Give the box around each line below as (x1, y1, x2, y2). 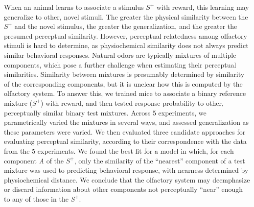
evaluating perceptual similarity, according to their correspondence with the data (4, 136, 247, 146)
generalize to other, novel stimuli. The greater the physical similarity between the (4, 11, 248, 22)
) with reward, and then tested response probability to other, (41, 97, 224, 108)
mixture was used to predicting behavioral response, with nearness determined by (4, 165, 249, 175)
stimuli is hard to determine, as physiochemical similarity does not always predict (4, 40, 249, 50)
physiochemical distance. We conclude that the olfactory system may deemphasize (4, 174, 250, 184)
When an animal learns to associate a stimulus (4, 2, 144, 12)
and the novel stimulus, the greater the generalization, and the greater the (14, 21, 237, 31)
